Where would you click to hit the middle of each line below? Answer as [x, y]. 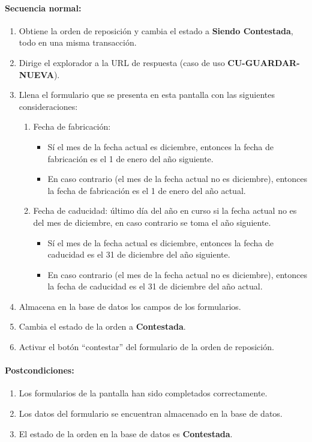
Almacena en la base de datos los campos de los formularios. [130, 306]
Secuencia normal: [43, 8]
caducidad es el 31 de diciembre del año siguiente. [139, 254]
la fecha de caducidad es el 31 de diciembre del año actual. [155, 286]
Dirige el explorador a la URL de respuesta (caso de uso [122, 62]
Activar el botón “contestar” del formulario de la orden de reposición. [146, 347]
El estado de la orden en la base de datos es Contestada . [126, 433]
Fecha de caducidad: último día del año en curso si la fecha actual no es [165, 210]
